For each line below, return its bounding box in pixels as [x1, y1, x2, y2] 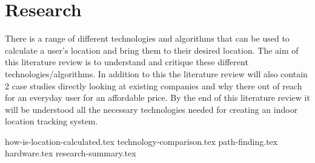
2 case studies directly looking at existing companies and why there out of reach [5, 79, 302, 92]
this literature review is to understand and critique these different [5, 56, 248, 68]
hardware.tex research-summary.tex [5, 147, 136, 159]
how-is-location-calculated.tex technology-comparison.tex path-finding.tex [5, 135, 278, 147]
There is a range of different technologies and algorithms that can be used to [5, 32, 290, 45]
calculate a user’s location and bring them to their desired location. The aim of [5, 43, 299, 56]
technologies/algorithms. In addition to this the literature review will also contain [5, 67, 308, 80]
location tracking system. [5, 115, 98, 127]
